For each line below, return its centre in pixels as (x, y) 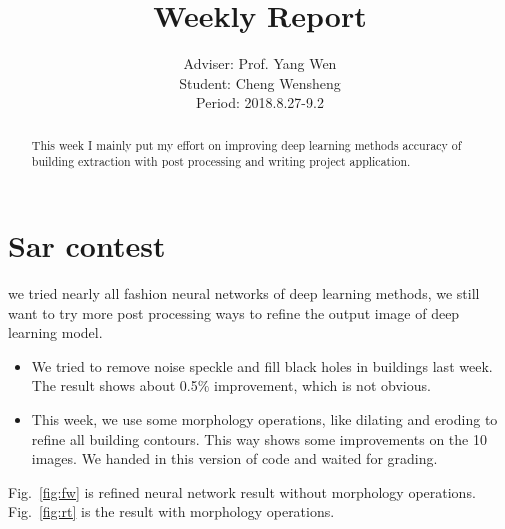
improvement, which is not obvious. (322, 385)
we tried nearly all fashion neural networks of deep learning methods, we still (244, 292)
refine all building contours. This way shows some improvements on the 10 (259, 438)
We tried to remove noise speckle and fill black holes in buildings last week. (262, 365)
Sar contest (87, 245)
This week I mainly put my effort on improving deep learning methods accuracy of (246, 144)
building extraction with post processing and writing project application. (221, 161)
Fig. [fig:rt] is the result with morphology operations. (171, 511)
